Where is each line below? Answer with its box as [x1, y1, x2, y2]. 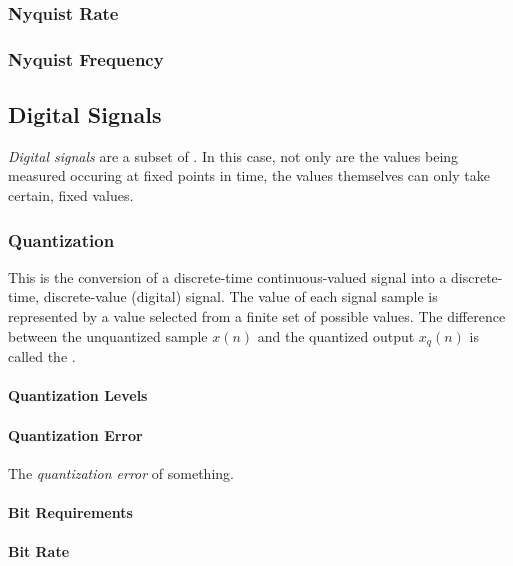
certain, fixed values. [8, 185, 134, 206]
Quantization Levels [8, 385, 148, 406]
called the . [8, 346, 76, 367]
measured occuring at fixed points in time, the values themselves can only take [8, 165, 490, 186]
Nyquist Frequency [8, 46, 164, 71]
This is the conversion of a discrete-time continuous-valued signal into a [8, 266, 447, 287]
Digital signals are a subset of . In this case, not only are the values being [8, 145, 459, 166]
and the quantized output [257, 325, 415, 346]
